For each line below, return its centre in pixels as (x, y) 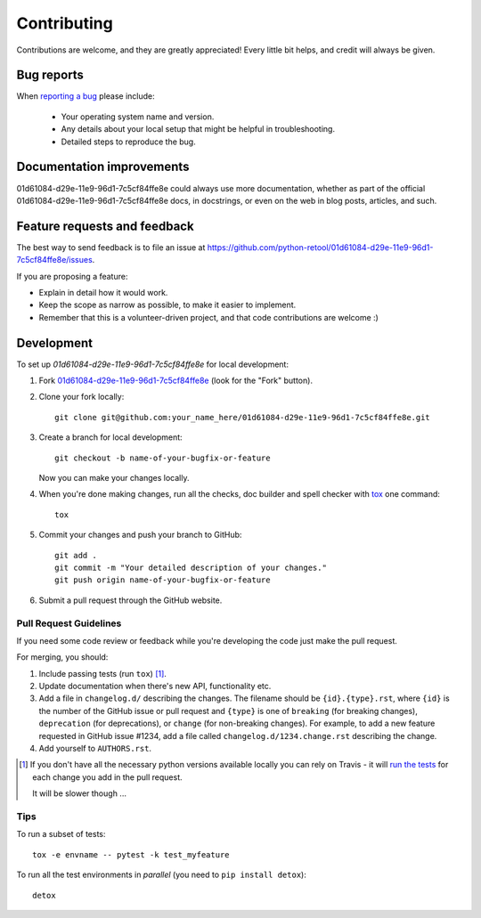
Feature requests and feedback (106, 226)
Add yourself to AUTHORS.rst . (95, 749)
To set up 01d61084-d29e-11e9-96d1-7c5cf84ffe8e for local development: (153, 364)
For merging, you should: (62, 657)
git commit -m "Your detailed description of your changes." (191, 567)
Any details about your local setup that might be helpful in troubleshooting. (198, 129)
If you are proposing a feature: (72, 276)
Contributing (65, 23)
